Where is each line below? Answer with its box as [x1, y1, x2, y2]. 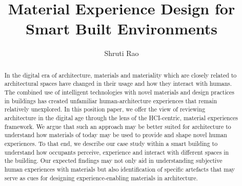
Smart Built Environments [26, 18, 217, 39]
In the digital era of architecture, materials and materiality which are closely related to [4, 70, 237, 79]
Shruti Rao [104, 48, 139, 59]
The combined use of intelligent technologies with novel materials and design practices [4, 88, 235, 97]
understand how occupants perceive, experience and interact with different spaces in [4, 147, 229, 156]
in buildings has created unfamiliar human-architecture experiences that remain [4, 96, 217, 105]
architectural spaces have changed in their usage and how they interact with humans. [4, 79, 232, 88]
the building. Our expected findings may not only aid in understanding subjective [4, 156, 223, 165]
